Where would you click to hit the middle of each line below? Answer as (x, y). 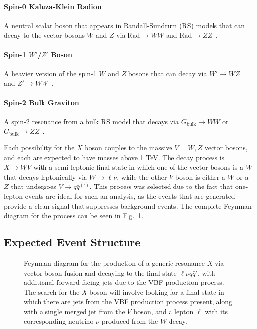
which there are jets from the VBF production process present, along (128, 302)
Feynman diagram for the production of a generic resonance (114, 262)
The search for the (52, 292)
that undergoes (34, 186)
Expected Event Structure (72, 242)
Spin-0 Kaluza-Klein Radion (53, 6)
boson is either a (200, 176)
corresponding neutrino (59, 321)
